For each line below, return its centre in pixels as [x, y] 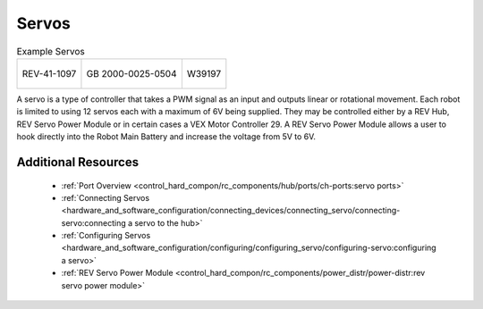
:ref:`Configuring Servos [106, 236]
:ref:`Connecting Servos [106, 197]
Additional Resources [77, 162]
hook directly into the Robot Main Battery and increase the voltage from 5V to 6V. [166, 137]
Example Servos [51, 51]
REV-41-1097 [49, 73]
